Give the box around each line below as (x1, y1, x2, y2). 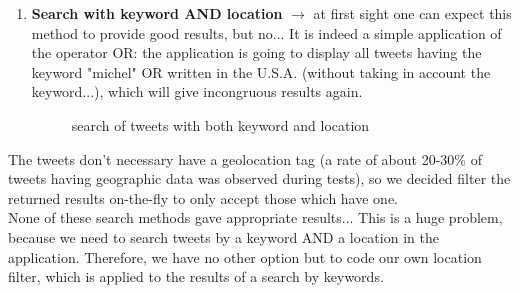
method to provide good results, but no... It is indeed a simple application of (31, 22, 502, 43)
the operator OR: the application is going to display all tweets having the (31, 42, 482, 63)
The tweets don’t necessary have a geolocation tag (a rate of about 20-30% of (8, 148, 482, 169)
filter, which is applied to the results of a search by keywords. (8, 266, 384, 287)
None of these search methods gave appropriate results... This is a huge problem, (8, 207, 503, 228)
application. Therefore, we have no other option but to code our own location (8, 246, 482, 267)
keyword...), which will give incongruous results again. (31, 81, 363, 102)
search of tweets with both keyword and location (71, 114, 370, 135)
